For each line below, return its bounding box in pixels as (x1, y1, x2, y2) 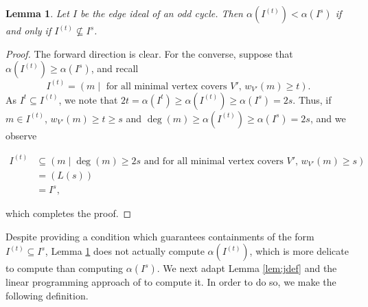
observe (5, 128, 37, 142)
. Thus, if (292, 92, 332, 106)
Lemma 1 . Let (5, 6, 69, 20)
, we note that (58, 92, 118, 106)
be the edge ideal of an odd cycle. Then (80, 6, 243, 20)
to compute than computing (5, 261, 124, 275)
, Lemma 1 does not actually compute (45, 244, 205, 258)
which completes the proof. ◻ (5, 206, 132, 220)
